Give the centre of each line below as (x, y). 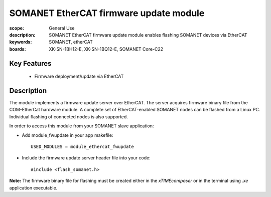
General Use (62, 28)
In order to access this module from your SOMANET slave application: (82, 126)
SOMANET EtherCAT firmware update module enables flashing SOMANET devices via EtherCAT (148, 35)
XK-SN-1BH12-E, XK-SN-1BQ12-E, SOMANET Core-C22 (106, 49)
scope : (17, 28)
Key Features (30, 63)
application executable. (33, 187)
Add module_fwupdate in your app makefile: (67, 135)
